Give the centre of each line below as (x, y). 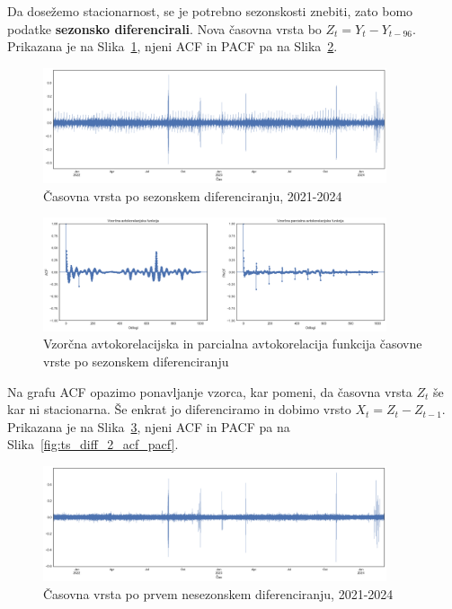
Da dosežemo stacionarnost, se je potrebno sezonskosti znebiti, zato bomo (210, 11)
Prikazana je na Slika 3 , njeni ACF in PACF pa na (149, 426)
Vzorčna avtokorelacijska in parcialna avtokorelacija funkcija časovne (233, 344)
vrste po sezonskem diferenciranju (136, 362)
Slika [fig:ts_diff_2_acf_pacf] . (93, 444)
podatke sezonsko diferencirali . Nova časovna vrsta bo (164, 28)
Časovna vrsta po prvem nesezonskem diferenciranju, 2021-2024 (218, 593)
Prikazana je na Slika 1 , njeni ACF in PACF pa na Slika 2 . (173, 46)
